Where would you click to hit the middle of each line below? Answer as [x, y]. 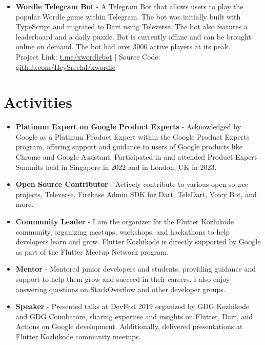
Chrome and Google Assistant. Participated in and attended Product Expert [136, 157]
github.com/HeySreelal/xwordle [65, 66]
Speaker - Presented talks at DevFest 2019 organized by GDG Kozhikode [132, 306]
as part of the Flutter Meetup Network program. [92, 251]
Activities [38, 102]
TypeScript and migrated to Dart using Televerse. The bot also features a [131, 26]
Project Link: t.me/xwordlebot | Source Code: [88, 56]
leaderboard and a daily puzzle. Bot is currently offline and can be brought [133, 36]
